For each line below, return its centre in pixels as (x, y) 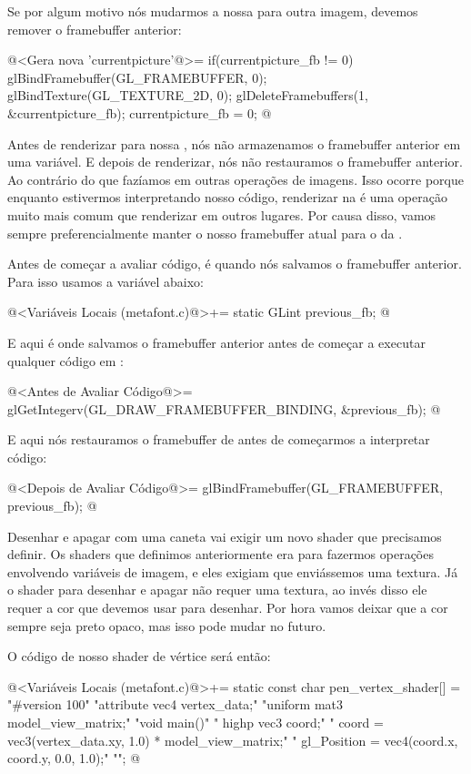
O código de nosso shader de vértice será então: (139, 656)
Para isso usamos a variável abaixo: (106, 281)
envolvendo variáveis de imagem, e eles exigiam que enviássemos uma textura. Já (233, 571)
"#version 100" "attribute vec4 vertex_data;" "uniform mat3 (175, 704)
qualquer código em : (65, 360)
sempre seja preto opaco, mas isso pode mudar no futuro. (167, 625)
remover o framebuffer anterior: (95, 29)
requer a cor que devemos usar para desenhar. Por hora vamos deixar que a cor (228, 608)
